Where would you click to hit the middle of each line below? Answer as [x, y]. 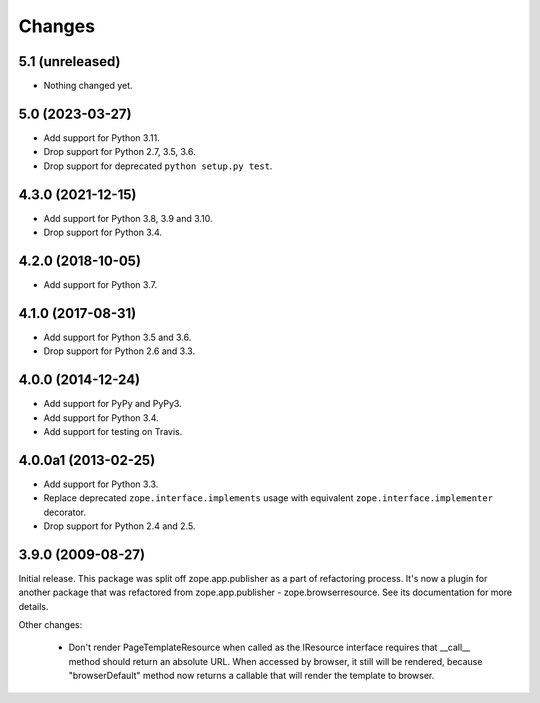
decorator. [65, 512]
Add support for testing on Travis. [113, 431]
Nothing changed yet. [88, 86]
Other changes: [50, 625]
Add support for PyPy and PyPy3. [112, 404]
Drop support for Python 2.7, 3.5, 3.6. [119, 152]
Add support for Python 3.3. [101, 484]
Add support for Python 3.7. [100, 284]
